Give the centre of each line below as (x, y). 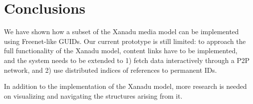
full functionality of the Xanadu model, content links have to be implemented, (121, 51)
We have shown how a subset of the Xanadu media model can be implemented (121, 31)
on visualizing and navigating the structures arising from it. (93, 95)
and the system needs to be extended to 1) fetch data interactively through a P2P (127, 60)
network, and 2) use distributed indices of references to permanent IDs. (110, 70)
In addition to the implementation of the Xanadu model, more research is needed (126, 86)
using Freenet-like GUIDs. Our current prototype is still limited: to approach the (125, 41)
